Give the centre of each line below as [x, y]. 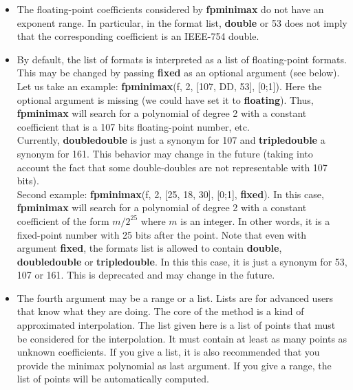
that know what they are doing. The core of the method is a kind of [160, 311]
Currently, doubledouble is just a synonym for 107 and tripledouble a [171, 140]
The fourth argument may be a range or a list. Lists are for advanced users [175, 297]
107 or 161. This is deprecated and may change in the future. [146, 275]
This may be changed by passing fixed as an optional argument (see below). [178, 73]
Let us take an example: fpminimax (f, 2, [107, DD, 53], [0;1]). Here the [169, 86]
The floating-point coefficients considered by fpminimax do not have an [170, 9]
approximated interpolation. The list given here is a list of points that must [176, 325]
